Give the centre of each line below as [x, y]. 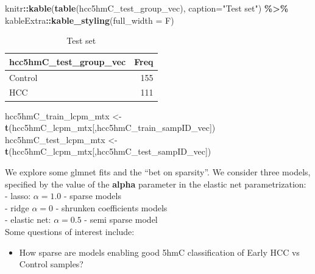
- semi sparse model [121, 220]
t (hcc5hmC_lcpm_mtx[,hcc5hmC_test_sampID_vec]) [108, 151]
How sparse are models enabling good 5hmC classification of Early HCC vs [159, 252]
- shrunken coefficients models [111, 207]
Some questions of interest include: [70, 231]
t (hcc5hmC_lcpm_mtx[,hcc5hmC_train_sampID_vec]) [110, 128]
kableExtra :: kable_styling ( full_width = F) [90, 20]
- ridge [17, 207]
